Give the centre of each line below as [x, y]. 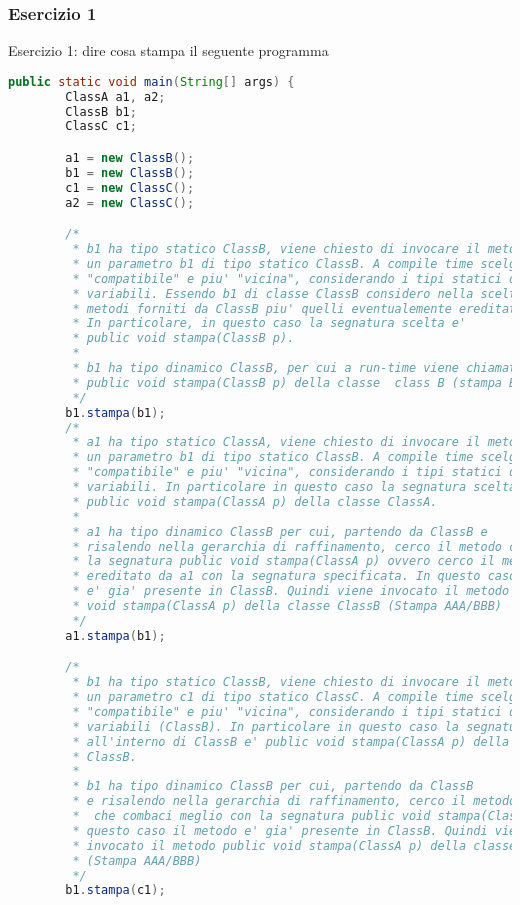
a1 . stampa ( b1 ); [115, 635]
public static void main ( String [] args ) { [151, 81]
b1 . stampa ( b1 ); [115, 412]
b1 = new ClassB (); [130, 172]
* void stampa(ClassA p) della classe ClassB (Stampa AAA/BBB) [287, 606]
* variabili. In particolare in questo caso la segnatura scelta [294, 487]
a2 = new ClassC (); [130, 202]
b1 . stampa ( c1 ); [115, 890]
